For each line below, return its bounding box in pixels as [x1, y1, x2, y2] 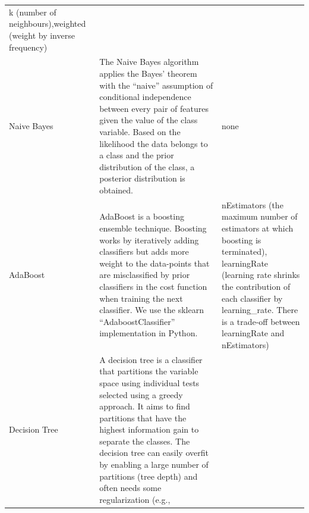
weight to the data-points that [99, 256, 210, 269]
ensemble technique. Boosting [99, 221, 207, 234]
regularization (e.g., [99, 493, 171, 505]
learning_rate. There [222, 304, 298, 316]
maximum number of [222, 210, 298, 223]
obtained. [99, 183, 133, 196]
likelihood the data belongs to [99, 137, 208, 149]
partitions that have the [99, 411, 187, 424]
